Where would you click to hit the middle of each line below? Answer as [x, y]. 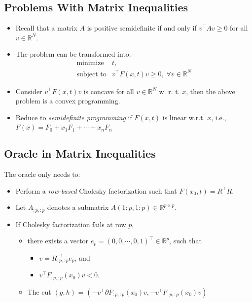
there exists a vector [58, 241]
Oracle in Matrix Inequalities [80, 153]
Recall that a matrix [46, 28]
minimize [90, 63]
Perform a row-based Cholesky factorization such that [96, 190]
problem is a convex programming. [68, 101]
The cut [39, 291]
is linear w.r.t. [184, 117]
